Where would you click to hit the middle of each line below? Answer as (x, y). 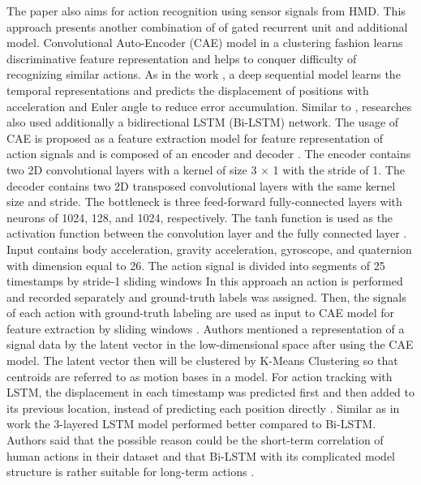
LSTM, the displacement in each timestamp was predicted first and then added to (211, 392)
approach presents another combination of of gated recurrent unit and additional (207, 26)
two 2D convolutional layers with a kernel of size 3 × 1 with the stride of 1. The (206, 169)
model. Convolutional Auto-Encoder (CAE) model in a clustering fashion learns (205, 43)
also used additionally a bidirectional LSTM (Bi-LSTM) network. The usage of (203, 122)
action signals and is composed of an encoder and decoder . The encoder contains (209, 154)
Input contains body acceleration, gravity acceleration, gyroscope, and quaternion (209, 249)
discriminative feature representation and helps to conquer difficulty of (182, 58)
